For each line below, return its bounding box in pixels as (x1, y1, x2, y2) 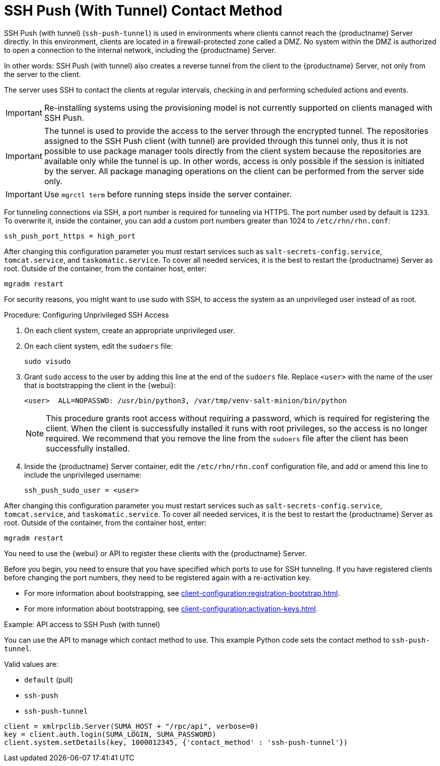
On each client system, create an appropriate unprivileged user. (24, 326, 235, 335)
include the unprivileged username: (24, 470, 141, 479)
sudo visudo (24, 357, 71, 365)
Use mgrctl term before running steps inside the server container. (44, 189, 292, 199)
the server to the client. (4, 69, 81, 79)
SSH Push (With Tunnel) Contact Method (4, 2, 282, 19)
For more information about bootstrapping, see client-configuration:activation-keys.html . (24, 604, 318, 613)
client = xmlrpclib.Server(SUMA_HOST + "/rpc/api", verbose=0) (4, 722, 259, 730)
